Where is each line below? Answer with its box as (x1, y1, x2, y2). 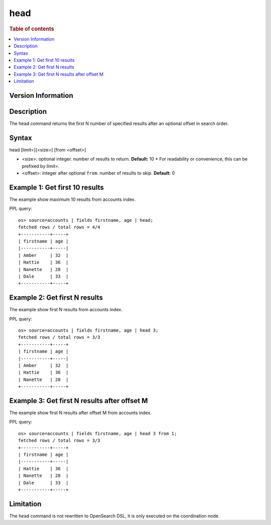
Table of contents (9, 25, 55, 32)
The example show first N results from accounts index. (9, 307, 122, 313)
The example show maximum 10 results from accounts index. (9, 196, 136, 203)
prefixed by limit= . (22, 163, 60, 169)
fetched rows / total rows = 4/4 (18, 224, 100, 230)
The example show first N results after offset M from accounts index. (9, 410, 152, 416)
